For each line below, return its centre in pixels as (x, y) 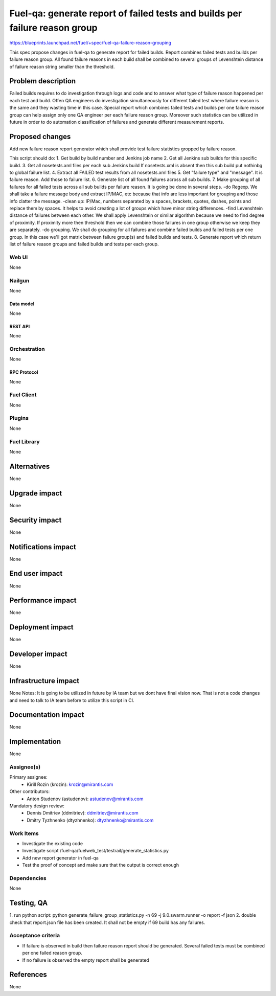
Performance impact (43, 601)
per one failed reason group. (52, 953)
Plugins (19, 418)
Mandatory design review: (37, 806)
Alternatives (30, 466)
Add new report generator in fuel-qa (61, 858)
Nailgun (19, 280)
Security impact (36, 520)
